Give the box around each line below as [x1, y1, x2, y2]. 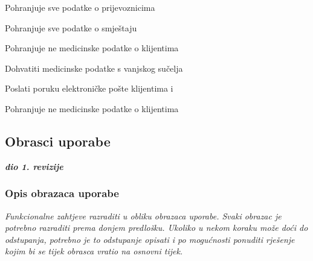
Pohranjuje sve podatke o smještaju [5, 21, 137, 34]
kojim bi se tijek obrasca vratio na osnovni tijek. [5, 245, 183, 257]
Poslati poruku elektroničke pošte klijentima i [5, 82, 173, 95]
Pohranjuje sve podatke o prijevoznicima [5, 1, 155, 13]
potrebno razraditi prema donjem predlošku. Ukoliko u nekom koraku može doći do [5, 221, 308, 234]
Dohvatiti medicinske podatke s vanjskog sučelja [5, 61, 183, 74]
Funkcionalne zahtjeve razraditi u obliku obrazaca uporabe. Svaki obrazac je [5, 209, 282, 222]
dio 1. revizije [5, 160, 63, 172]
